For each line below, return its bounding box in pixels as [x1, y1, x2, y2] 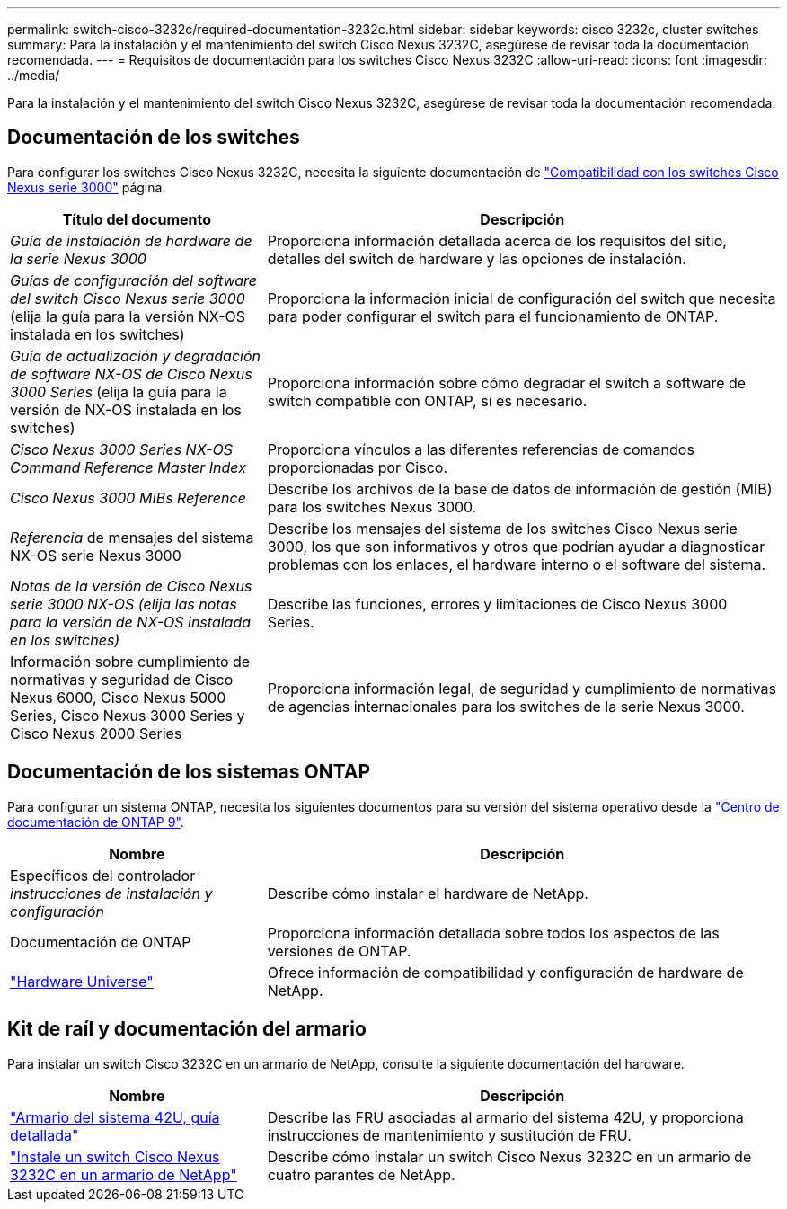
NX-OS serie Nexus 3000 [10, 546, 181, 564]
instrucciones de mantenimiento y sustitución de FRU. [267, 1125, 632, 1144]
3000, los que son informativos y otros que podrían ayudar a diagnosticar [267, 537, 765, 556]
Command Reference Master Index [10, 458, 246, 476]
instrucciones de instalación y [10, 884, 213, 902]
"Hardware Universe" [10, 972, 154, 991]
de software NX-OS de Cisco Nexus [10, 364, 252, 383]
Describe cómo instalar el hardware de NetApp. [267, 884, 588, 902]
